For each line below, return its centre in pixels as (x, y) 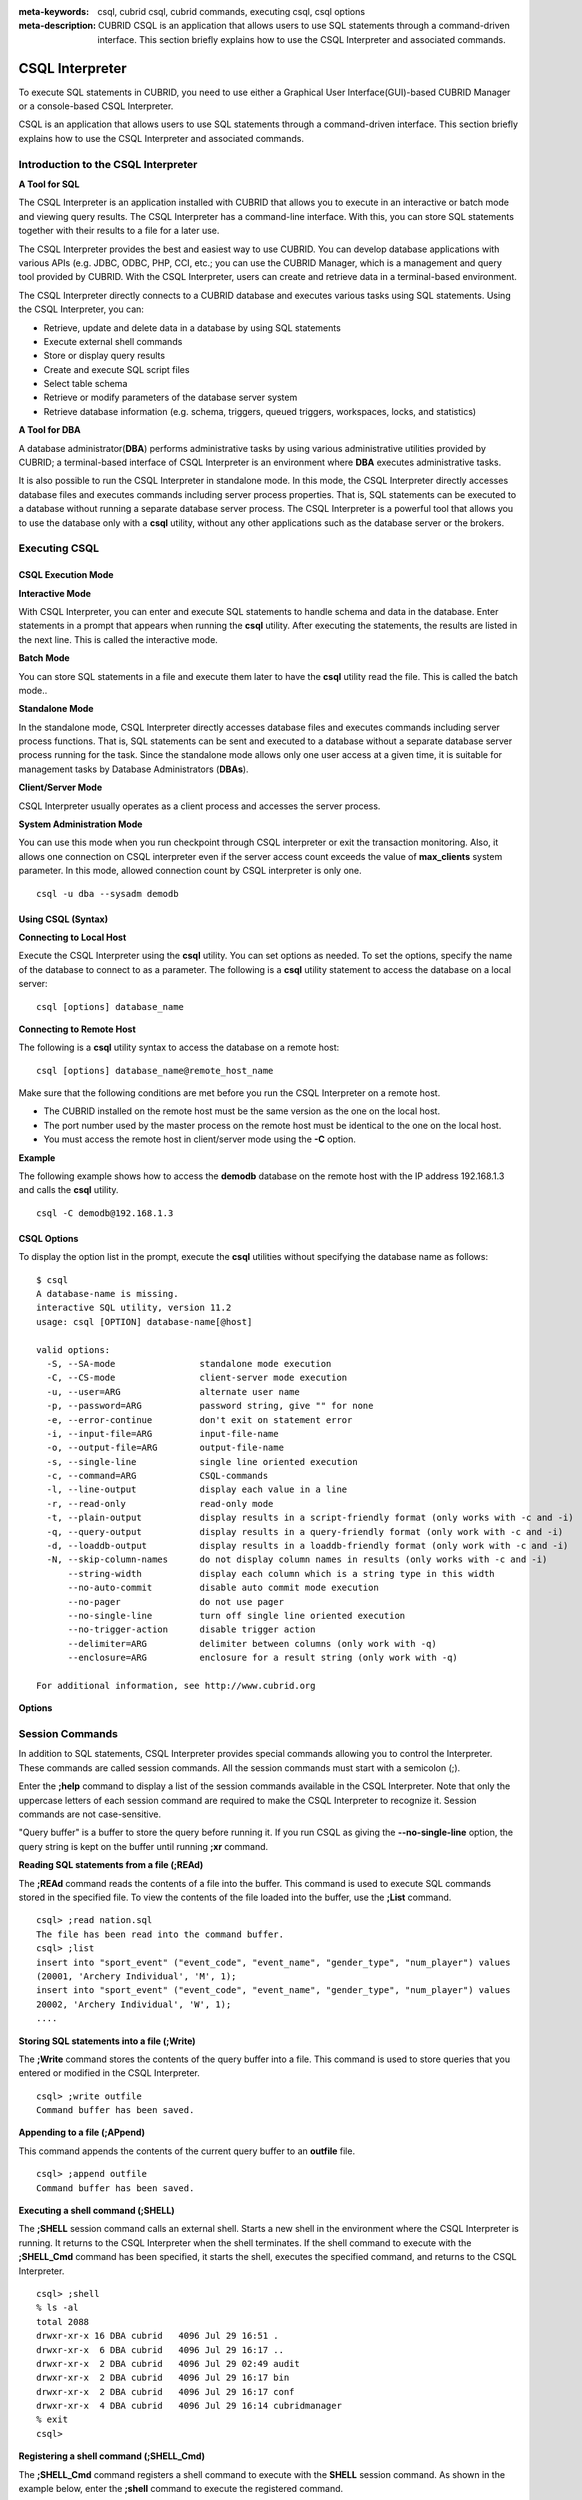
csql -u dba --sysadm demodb (107, 893)
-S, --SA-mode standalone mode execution (189, 1363)
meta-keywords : (54, 11)
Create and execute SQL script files (116, 369)
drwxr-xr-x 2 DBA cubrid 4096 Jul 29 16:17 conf (165, 2391)
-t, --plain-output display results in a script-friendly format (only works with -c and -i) (310, 1518)
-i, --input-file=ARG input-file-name (162, 1433)
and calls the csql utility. (68, 1190)
